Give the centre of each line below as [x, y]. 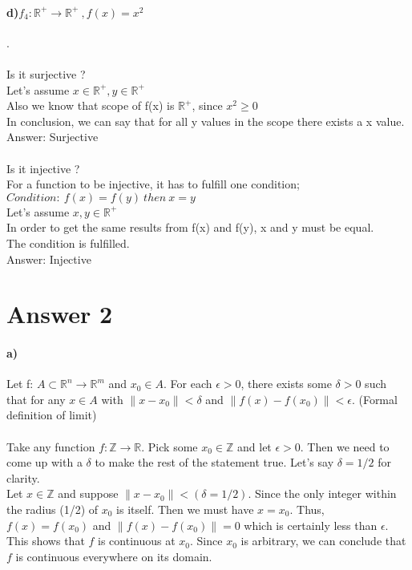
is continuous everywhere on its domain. [114, 556]
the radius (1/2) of [53, 509]
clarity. [23, 477]
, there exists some [286, 384]
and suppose [88, 493]
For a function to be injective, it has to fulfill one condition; [153, 184]
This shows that [46, 541]
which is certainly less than [311, 525]
